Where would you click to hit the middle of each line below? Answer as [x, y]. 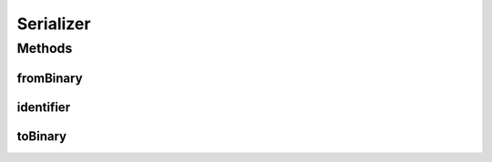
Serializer [54, 24]
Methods [45, 48]
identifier [44, 107]
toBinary [42, 136]
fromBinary [50, 78]
